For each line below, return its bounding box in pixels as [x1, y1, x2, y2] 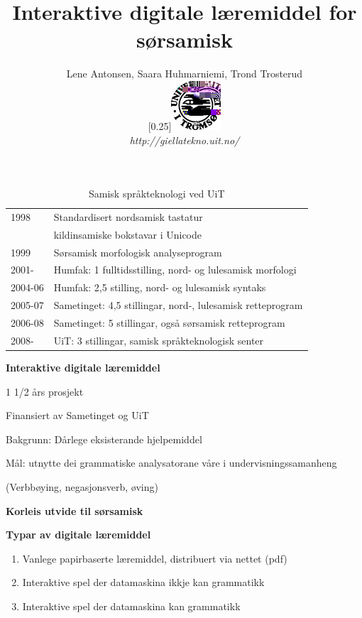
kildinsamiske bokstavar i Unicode [53, 227, 202, 242]
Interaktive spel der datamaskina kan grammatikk [22, 598, 241, 613]
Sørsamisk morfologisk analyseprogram [53, 244, 222, 259]
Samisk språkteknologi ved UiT [88, 186, 225, 201]
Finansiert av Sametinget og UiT [6, 408, 149, 423]
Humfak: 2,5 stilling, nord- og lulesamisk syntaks [53, 280, 266, 295]
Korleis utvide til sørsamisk [6, 503, 143, 518]
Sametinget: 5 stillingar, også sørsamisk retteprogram [53, 315, 285, 330]
